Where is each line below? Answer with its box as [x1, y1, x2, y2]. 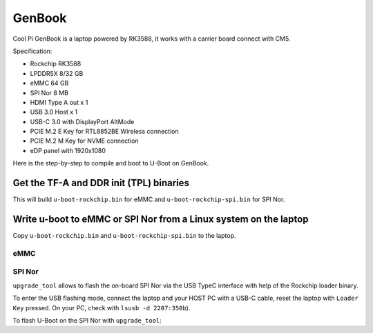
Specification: [12, 47, 52, 55]
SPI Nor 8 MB [30, 88, 69, 97]
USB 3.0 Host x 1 [30, 108, 78, 117]
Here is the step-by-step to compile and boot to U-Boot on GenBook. [12, 159, 209, 168]
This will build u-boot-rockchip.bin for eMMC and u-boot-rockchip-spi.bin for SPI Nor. [12, 195, 285, 203]
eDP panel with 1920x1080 [30, 146, 106, 154]
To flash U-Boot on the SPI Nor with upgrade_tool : [12, 316, 162, 324]
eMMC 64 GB [30, 79, 69, 88]
